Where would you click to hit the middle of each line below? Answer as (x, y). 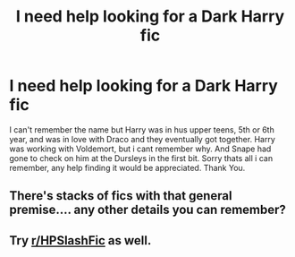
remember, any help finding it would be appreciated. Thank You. (127, 167)
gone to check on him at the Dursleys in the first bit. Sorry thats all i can (141, 158)
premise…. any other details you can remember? (147, 210)
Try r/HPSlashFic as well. (80, 240)
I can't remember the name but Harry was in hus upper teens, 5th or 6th (142, 129)
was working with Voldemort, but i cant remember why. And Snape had (140, 149)
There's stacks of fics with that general (121, 196)
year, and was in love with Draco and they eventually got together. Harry (142, 139)
